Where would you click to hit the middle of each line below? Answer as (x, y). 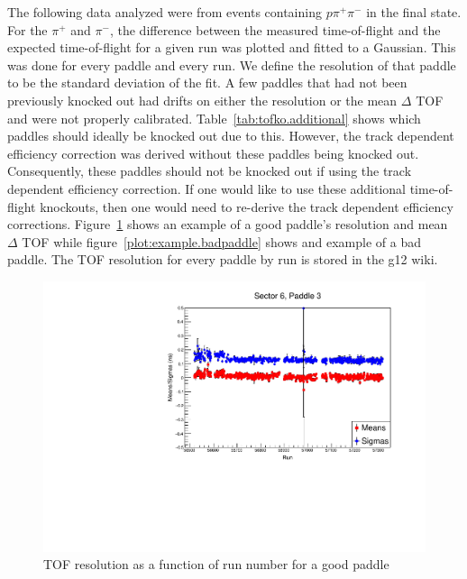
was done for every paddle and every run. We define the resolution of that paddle (232, 64)
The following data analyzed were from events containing (165, 12)
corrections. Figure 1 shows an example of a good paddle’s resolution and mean (228, 224)
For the (27, 29)
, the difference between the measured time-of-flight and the (275, 29)
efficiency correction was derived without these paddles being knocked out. (213, 153)
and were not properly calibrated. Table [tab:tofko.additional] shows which (214, 118)
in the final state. (414, 12)
